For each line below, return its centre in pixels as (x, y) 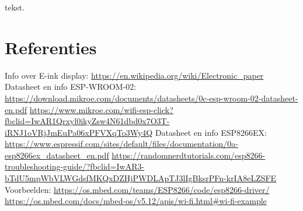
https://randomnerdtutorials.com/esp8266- (189, 155)
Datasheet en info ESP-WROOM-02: (71, 87)
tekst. (15, 7)
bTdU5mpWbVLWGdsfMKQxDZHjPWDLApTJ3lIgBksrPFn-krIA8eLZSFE (141, 178)
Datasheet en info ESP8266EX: (211, 132)
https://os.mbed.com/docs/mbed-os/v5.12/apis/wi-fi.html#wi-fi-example (136, 201)
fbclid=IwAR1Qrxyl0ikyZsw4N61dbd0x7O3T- (87, 121)
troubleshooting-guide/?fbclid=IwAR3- (75, 166)
